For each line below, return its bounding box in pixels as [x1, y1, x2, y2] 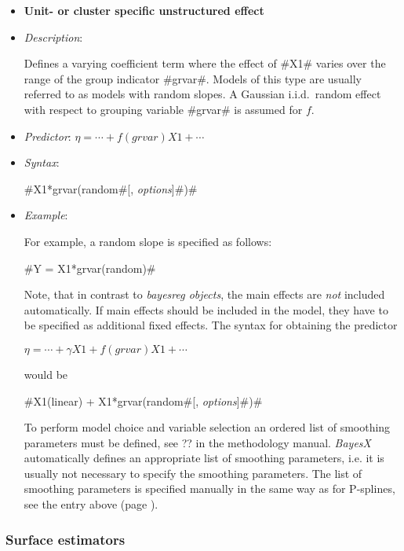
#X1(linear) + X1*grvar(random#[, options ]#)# [24, 392, 263, 409]
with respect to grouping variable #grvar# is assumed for [24, 101, 303, 117]
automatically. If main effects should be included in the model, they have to [24, 301, 388, 318]
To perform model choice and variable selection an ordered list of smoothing [24, 419, 391, 435]
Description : [24, 28, 83, 45]
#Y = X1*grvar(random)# [24, 259, 156, 276]
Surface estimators [5, 529, 126, 549]
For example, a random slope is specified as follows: [24, 233, 272, 249]
